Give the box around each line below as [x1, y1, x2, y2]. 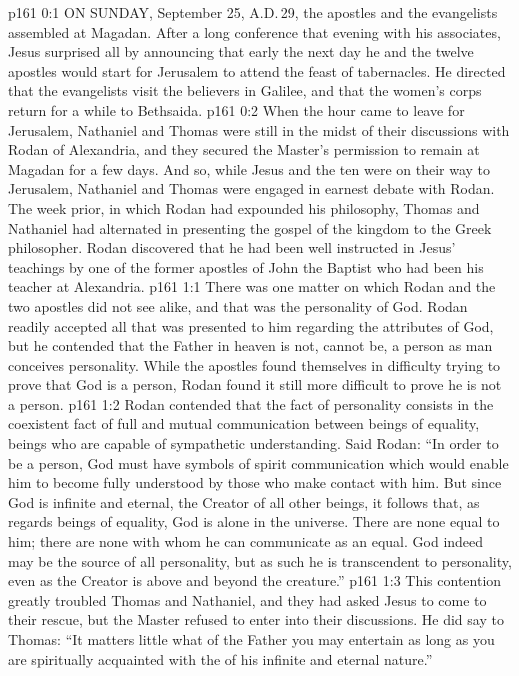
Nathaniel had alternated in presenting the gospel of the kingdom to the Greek [8, 217, 492, 238]
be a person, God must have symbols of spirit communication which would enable [8, 452, 509, 473]
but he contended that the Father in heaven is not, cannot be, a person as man [8, 335, 493, 356]
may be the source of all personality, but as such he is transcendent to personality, [8, 550, 512, 571]
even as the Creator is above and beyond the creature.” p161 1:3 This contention [8, 570, 502, 591]
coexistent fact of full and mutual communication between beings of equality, [8, 413, 480, 434]
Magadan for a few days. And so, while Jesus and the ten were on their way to [8, 158, 491, 179]
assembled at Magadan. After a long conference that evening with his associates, [8, 21, 501, 42]
